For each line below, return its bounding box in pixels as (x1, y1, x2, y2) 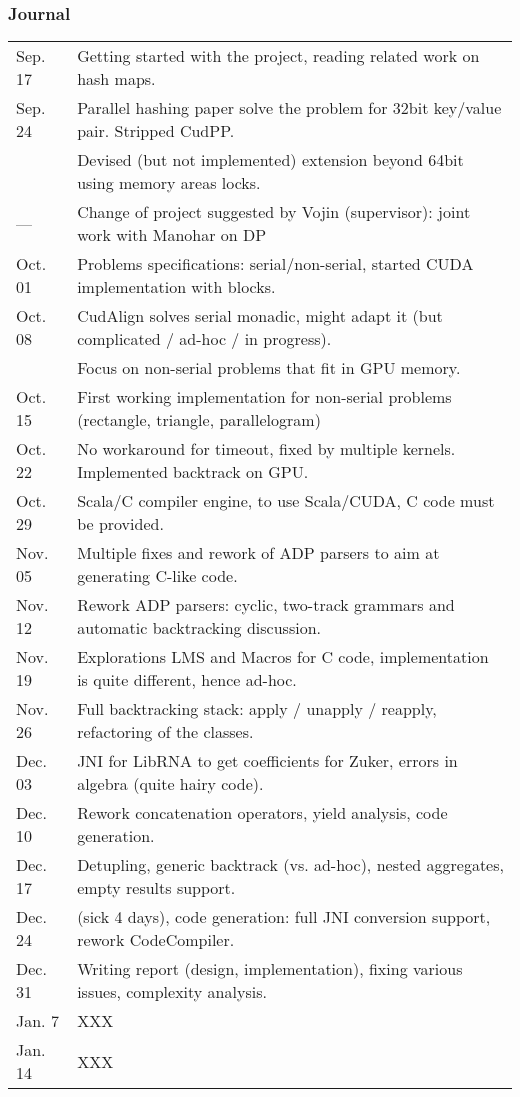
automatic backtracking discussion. (77, 616, 321, 640)
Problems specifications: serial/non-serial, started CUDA (77, 252, 474, 276)
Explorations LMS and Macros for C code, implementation (77, 645, 489, 669)
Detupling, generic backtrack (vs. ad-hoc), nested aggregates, (77, 853, 504, 877)
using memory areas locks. (77, 171, 261, 195)
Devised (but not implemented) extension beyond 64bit (77, 148, 464, 172)
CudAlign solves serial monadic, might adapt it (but (77, 304, 443, 328)
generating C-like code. (77, 564, 238, 588)
